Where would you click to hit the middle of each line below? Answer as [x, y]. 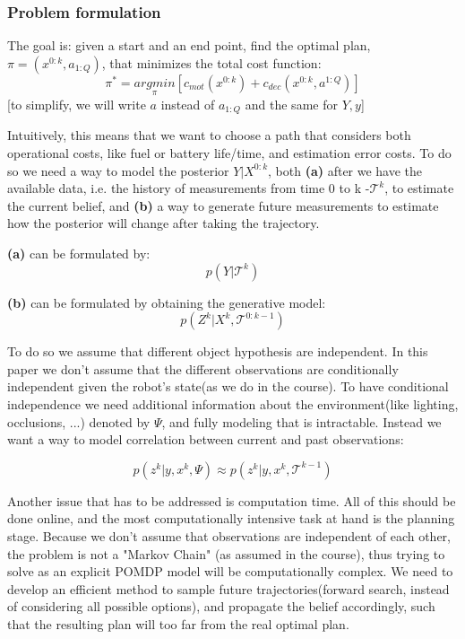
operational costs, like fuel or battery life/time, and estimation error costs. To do [229, 153]
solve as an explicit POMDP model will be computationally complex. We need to [230, 571]
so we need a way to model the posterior [118, 170]
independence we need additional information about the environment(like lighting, [233, 404]
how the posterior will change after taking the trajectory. [164, 223]
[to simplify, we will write [77, 105]
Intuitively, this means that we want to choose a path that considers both [209, 135]
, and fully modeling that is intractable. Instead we [301, 421]
